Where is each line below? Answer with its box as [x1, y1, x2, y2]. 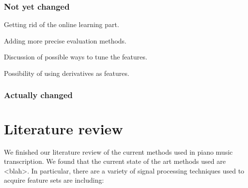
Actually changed [4, 88, 73, 101]
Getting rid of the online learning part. [4, 19, 119, 29]
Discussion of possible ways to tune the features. [4, 52, 147, 62]
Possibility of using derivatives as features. [4, 68, 129, 78]
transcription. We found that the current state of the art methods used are [4, 156, 226, 166]
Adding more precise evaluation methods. [4, 35, 127, 45]
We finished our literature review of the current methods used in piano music [4, 146, 233, 157]
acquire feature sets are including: [4, 175, 104, 185]
